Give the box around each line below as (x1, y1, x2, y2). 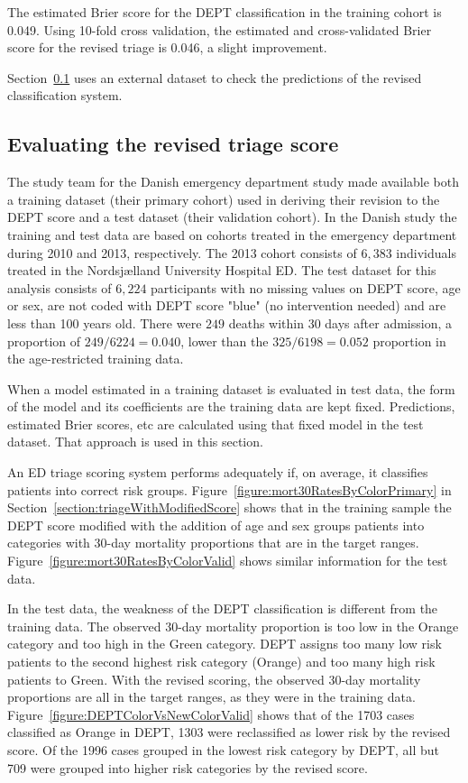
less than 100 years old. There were (7, 313, 202, 332)
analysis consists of (7, 278, 112, 297)
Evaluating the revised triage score (7, 130, 339, 158)
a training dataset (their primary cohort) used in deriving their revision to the (7, 189, 440, 208)
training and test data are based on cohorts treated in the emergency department (7, 225, 457, 244)
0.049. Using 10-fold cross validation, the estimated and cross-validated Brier (7, 20, 432, 39)
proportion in (372, 331, 446, 350)
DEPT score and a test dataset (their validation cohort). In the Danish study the (7, 207, 457, 226)
